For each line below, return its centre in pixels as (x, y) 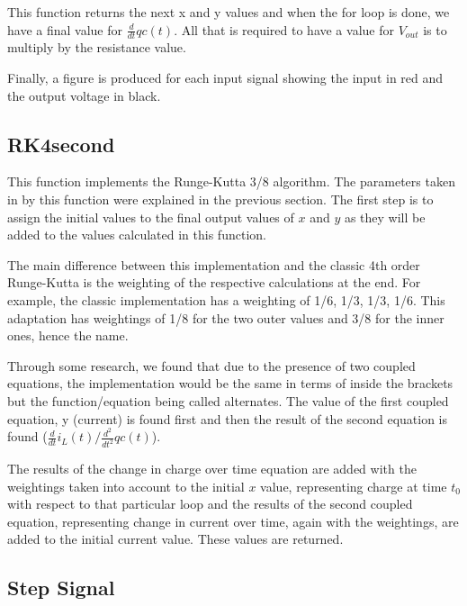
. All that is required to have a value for (284, 29)
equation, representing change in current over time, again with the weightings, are (233, 521)
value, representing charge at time (354, 486)
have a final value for (65, 29)
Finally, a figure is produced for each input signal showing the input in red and (225, 78)
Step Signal (61, 588)
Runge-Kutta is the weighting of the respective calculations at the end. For (214, 282)
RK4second (61, 144)
